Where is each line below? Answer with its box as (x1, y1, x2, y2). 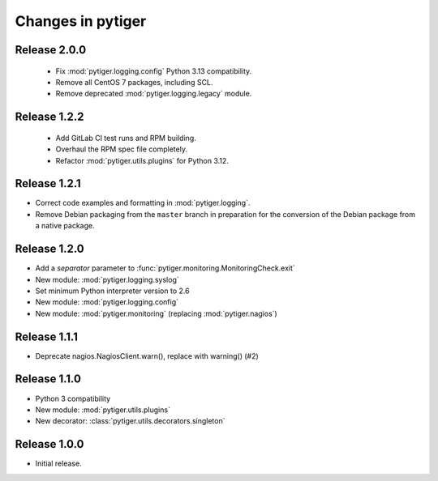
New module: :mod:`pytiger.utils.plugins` (35, 405, 170, 415)
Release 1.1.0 (15, 372, 81, 386)
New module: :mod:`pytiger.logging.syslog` (35, 275, 179, 284)
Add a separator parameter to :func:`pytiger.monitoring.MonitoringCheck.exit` (35, 263, 295, 273)
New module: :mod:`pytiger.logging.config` (35, 297, 178, 307)
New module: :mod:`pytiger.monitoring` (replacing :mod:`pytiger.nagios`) (35, 309, 277, 318)
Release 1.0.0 (15, 437, 84, 451)
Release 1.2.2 (15, 110, 84, 124)
